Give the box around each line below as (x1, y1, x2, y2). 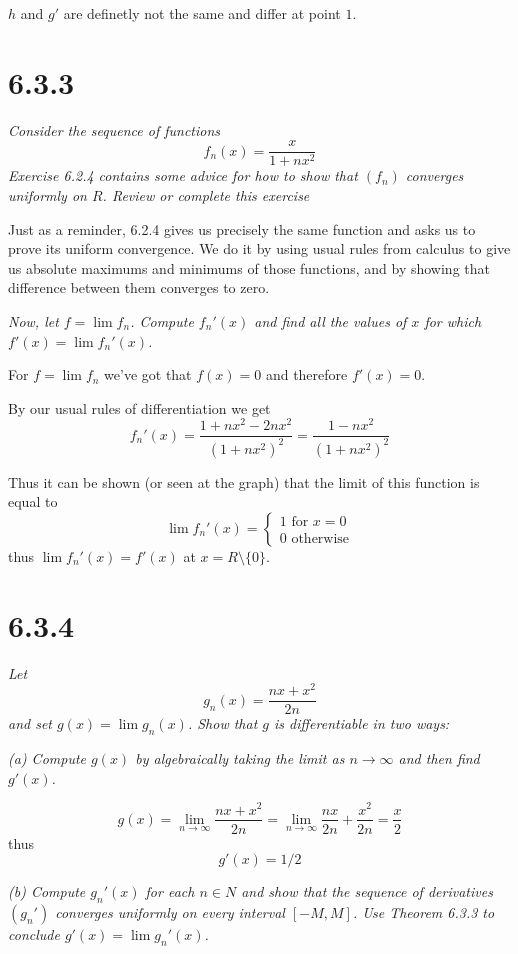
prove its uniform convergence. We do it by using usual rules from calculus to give (8, 238, 511, 259)
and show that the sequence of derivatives (241, 881, 493, 902)
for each (145, 881, 195, 902)
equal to (8, 491, 58, 512)
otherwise (291, 531, 350, 546)
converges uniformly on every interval (55, 901, 285, 922)
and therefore (265, 364, 348, 385)
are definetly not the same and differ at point (63, 3, 341, 23)
